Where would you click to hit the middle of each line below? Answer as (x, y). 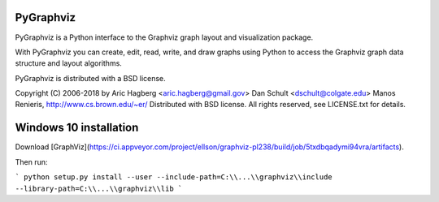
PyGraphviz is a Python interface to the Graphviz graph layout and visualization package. (164, 37)
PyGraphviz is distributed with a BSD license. (90, 78)
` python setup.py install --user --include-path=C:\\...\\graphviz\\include (174, 177)
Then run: (31, 161)
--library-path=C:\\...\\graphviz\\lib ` (99, 188)
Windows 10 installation (77, 128)
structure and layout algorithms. (68, 63)
